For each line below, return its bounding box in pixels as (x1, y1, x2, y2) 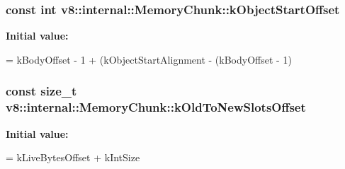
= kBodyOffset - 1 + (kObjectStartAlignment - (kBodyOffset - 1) (6, 52, 292, 66)
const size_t (6, 82, 77, 100)
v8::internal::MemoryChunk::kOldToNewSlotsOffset (6, 98, 306, 116)
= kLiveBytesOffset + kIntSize (6, 150, 140, 165)
